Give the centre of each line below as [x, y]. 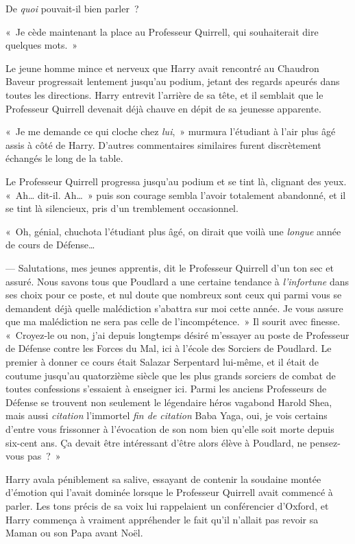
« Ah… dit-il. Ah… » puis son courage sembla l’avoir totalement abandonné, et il [176, 194]
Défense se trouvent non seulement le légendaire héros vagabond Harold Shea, [169, 402]
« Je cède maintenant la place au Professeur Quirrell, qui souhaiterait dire [162, 31]
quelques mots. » [42, 45]
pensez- [325, 442]
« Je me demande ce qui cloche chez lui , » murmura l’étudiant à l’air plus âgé [171, 131]
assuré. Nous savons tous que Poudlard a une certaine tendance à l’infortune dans [177, 281]
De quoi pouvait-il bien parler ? [72, 8]
